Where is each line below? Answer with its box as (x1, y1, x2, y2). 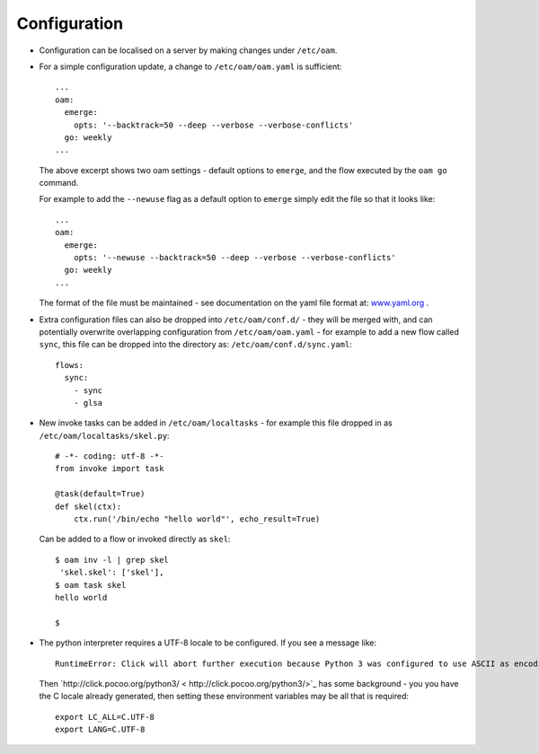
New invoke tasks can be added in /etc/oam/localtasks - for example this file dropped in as (39, 417, 393, 428)
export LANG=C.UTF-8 (55, 724, 146, 735)
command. (39, 178, 79, 188)
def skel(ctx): (55, 501, 122, 512)
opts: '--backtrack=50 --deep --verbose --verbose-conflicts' (73, 119, 354, 130)
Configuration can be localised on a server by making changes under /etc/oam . (39, 45, 338, 56)
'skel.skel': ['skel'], (59, 567, 164, 578)
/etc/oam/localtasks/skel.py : (39, 430, 170, 441)
